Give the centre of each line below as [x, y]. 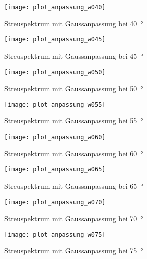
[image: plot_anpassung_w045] [55, 40]
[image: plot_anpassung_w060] [55, 137]
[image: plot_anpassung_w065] [55, 170]
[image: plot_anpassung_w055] [55, 104]
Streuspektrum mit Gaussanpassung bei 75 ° [74, 251]
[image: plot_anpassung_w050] [55, 72]
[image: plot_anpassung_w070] [55, 202]
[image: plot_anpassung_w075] [55, 234]
